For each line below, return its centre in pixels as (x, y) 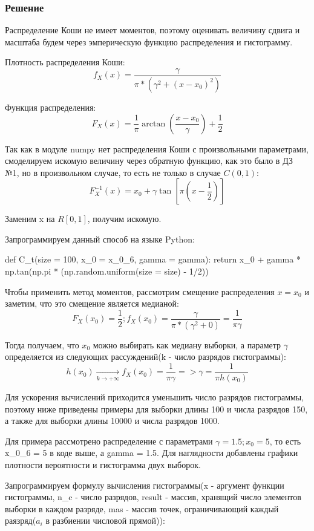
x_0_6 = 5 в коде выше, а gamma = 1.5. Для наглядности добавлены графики (152, 453)
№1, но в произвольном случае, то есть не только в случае (113, 172)
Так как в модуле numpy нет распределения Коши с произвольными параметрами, (157, 148)
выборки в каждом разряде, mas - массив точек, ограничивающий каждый (142, 508)
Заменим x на (30, 219)
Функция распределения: (51, 107)
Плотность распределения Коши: (65, 62)
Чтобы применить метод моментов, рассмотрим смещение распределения (140, 291)
